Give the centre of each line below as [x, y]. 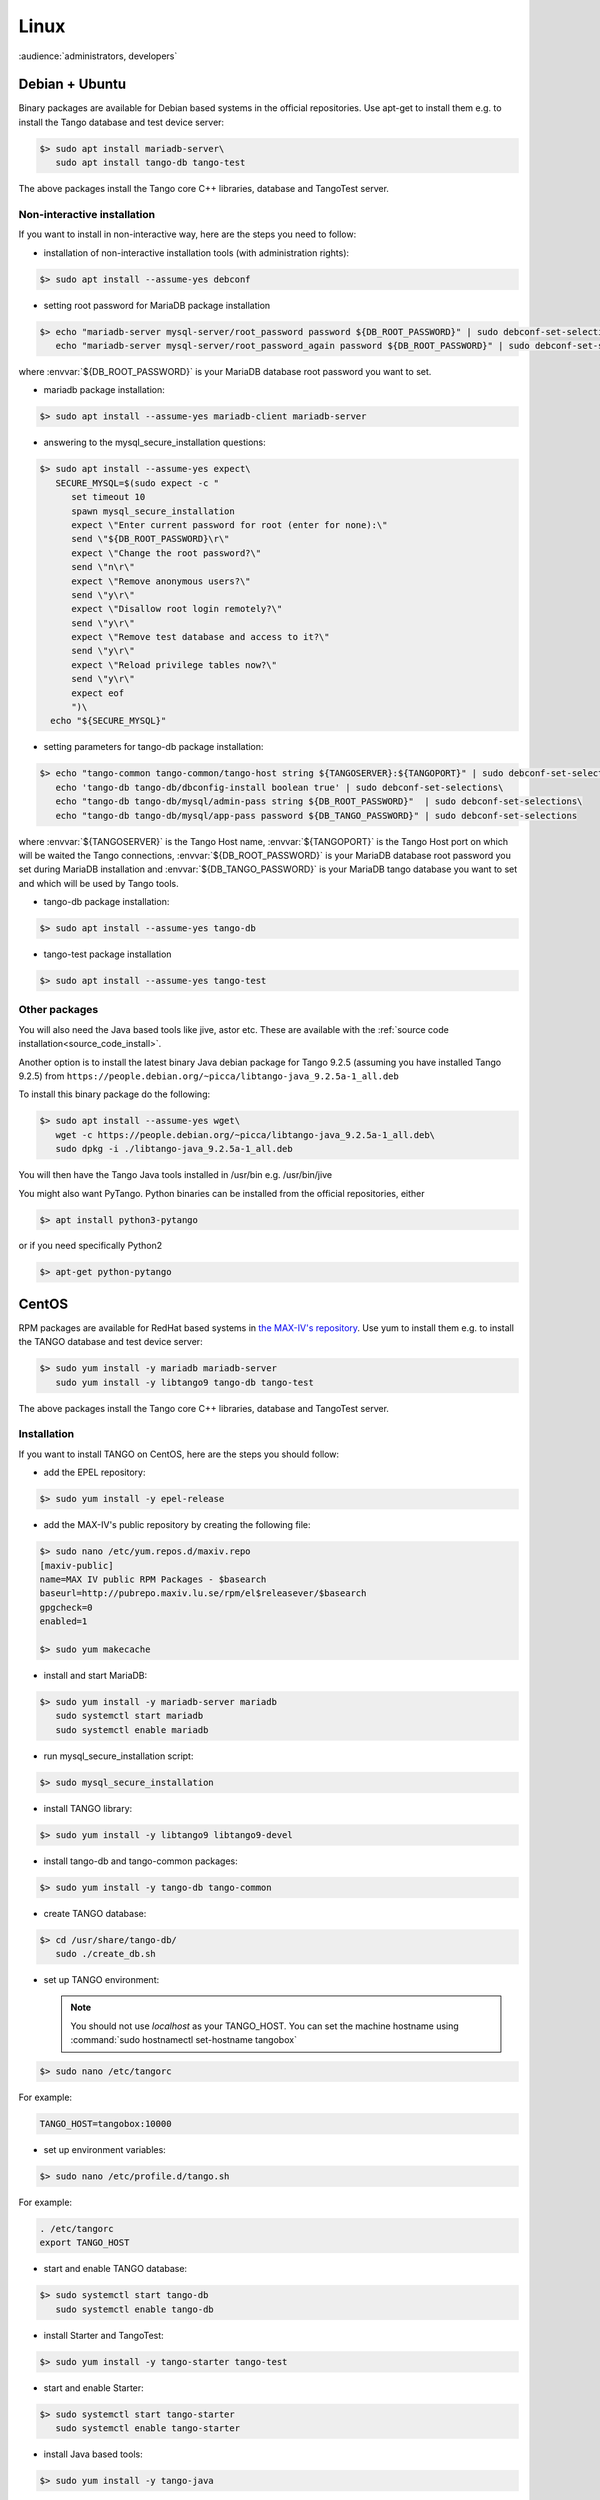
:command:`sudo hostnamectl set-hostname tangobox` [183, 2040]
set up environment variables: [105, 2150]
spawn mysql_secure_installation [153, 511]
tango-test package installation [107, 954]
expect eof [98, 693]
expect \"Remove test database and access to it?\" [200, 637]
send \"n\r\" [103, 567]
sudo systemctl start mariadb [129, 1716]
